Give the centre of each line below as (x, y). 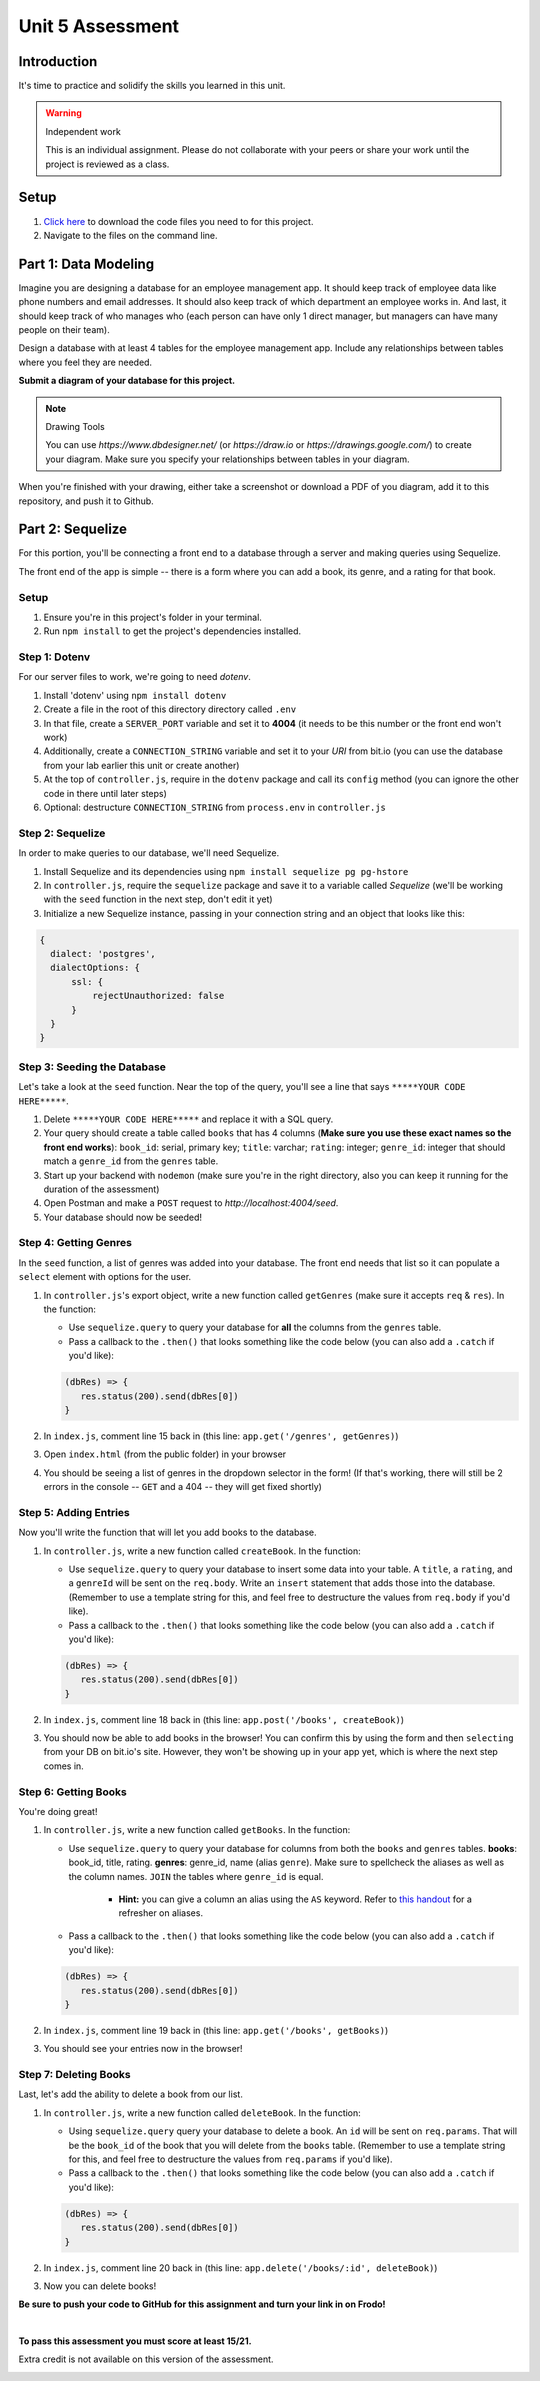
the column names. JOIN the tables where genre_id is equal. (196, 1876)
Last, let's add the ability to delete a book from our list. (131, 2094)
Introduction (58, 61)
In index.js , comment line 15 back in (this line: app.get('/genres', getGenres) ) (221, 1436)
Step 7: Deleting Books (74, 2075)
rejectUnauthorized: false (158, 996)
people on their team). (64, 329)
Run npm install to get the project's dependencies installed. (172, 631)
